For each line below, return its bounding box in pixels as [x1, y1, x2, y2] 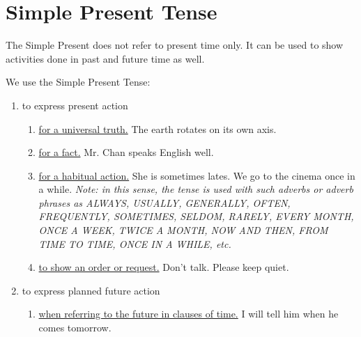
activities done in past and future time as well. [6, 51, 205, 65]
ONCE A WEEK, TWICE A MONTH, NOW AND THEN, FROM [38, 223, 328, 237]
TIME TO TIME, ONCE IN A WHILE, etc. [38, 236, 231, 251]
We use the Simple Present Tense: [6, 75, 151, 89]
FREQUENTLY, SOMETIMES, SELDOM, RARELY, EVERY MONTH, [38, 209, 354, 224]
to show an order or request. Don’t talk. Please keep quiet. [38, 260, 289, 274]
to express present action [22, 97, 128, 112]
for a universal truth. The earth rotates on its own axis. [38, 121, 277, 136]
